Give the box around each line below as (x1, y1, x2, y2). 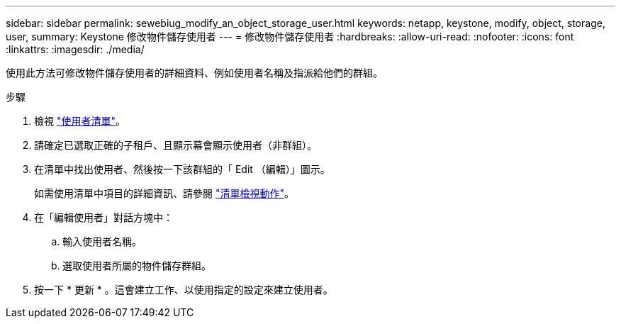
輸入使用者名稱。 (62, 235, 142, 247)
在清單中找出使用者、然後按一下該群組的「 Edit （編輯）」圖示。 (34, 163, 330, 175)
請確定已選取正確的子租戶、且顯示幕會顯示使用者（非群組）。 (34, 139, 317, 151)
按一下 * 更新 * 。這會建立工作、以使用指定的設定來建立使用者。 (34, 284, 333, 296)
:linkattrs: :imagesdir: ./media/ (6, 43, 145, 55)
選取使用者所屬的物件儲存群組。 (62, 259, 211, 272)
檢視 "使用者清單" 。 (34, 115, 125, 127)
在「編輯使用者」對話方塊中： (34, 211, 173, 223)
